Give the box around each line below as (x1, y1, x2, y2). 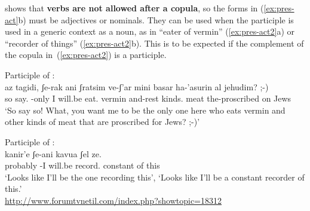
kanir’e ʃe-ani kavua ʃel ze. (5, 147, 102, 160)
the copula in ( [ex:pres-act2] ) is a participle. (5, 48, 167, 61)
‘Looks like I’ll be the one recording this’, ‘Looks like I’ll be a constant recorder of (5, 170, 305, 183)
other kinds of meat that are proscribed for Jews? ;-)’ (5, 115, 200, 128)
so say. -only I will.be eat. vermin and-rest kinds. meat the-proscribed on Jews (5, 92, 291, 105)
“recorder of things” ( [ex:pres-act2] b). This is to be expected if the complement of (5, 36, 304, 49)
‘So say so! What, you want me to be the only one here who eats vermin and (5, 103, 286, 116)
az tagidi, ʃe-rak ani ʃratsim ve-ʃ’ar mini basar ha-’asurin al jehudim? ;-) (5, 80, 269, 93)
